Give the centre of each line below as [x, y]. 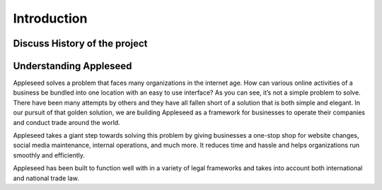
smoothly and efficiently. [49, 155]
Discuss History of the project [80, 43]
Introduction [50, 18]
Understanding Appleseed [73, 66]
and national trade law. [46, 178]
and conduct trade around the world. [66, 122]
